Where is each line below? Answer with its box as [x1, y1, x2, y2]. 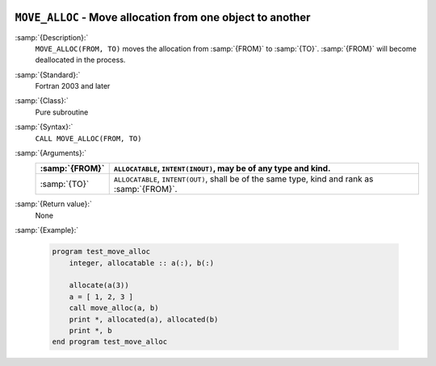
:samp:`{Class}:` [15, 96, 69, 106]
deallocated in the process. [35, 55, 126, 64]
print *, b [69, 326, 112, 335]
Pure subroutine [35, 107, 89, 117]
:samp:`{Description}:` [15, 32, 89, 42]
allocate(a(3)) [69, 281, 129, 290]
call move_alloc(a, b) [69, 303, 159, 313]
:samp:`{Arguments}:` [15, 148, 87, 158]
